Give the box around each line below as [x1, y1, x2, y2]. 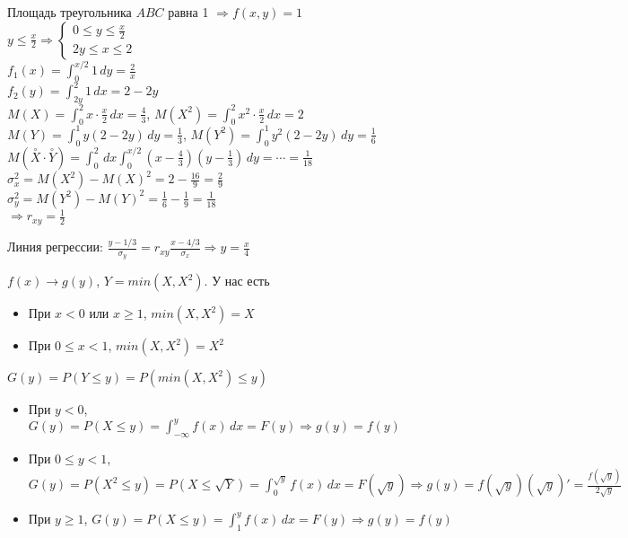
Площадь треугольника [7, 3, 132, 21]
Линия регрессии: [7, 237, 103, 256]
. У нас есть [204, 271, 270, 290]
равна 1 [168, 3, 209, 21]
